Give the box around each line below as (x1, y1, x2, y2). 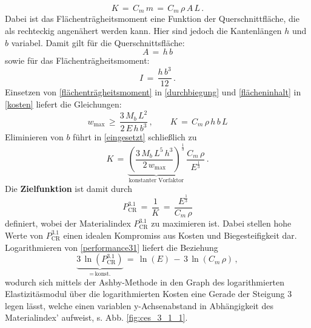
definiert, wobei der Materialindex (5, 217, 131, 230)
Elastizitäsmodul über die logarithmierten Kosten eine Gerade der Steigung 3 (5, 287, 292, 300)
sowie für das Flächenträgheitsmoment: (5, 54, 150, 67)
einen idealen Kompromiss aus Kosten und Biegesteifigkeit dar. (63, 228, 297, 241)
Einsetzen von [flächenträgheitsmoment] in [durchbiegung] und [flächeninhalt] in (5, 86, 301, 98)
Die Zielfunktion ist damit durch (5, 182, 132, 194)
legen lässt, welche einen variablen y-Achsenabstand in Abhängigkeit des (5, 299, 273, 312)
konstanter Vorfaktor (129, 177, 184, 184)
